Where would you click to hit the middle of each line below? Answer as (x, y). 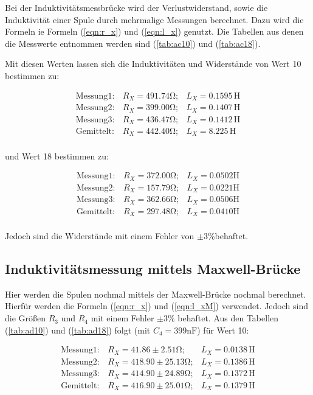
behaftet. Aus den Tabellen (228, 318)
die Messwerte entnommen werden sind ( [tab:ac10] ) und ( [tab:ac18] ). (133, 43)
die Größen (26, 318)
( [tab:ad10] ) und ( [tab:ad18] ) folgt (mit (78, 330)
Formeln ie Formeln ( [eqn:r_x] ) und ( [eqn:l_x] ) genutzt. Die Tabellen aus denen (154, 31)
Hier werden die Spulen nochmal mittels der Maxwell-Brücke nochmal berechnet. (156, 294)
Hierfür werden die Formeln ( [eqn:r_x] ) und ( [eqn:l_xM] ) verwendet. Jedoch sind (156, 306)
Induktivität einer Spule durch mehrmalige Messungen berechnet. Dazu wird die (154, 19)
